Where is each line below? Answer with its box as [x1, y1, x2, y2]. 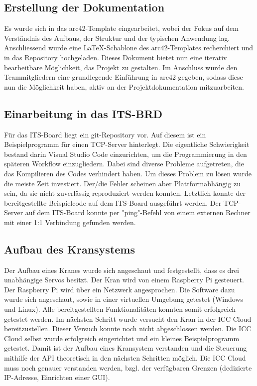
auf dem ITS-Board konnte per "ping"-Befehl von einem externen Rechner [25, 207, 251, 218]
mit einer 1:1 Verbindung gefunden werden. [4, 217, 136, 227]
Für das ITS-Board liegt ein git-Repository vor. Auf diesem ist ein [4, 129, 206, 139]
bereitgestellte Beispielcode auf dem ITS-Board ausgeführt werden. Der [4, 197, 222, 208]
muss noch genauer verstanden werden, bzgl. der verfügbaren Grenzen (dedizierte [4, 362, 252, 373]
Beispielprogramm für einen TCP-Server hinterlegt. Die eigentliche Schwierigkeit [4, 139, 250, 149]
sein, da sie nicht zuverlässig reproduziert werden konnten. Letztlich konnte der [4, 188, 246, 198]
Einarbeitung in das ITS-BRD [4, 106, 163, 121]
